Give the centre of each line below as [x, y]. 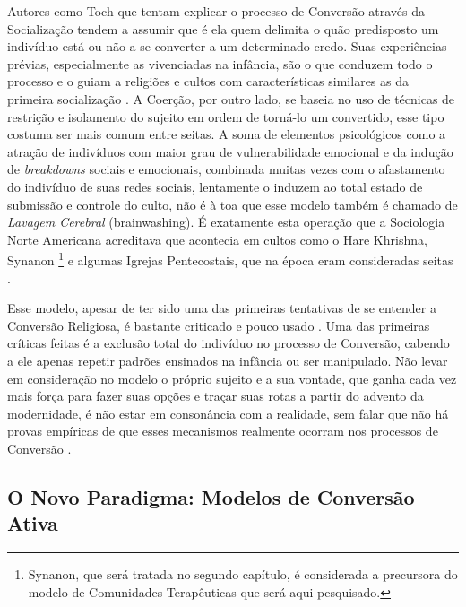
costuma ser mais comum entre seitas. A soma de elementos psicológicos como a [227, 134]
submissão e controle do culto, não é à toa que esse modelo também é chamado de [233, 204]
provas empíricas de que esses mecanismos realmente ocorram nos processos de [223, 431]
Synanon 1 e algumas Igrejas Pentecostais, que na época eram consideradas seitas [230, 259]
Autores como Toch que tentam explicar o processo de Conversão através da [216, 11]
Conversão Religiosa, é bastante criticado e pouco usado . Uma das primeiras [219, 325]
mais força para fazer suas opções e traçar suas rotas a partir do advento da [216, 396]
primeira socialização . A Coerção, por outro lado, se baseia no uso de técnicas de [231, 98]
